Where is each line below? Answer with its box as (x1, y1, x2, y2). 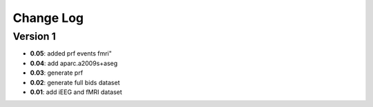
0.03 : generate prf (30, 69, 83, 77)
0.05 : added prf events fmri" (30, 49, 112, 58)
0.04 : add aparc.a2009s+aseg (30, 59, 118, 67)
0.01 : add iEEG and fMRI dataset (30, 88, 122, 96)
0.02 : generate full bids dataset (30, 78, 120, 86)
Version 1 (12, 30, 57, 43)
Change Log (12, 10, 84, 25)
